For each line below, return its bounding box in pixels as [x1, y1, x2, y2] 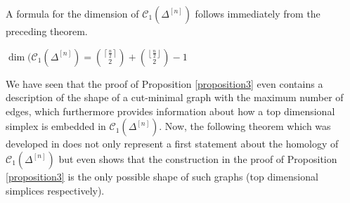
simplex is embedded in [6, 119, 106, 133]
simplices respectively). [6, 183, 105, 197]
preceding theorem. [6, 24, 88, 38]
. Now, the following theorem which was [159, 119, 331, 133]
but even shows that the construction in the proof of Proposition [58, 151, 337, 166]
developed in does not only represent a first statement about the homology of [6, 136, 339, 151]
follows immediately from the [195, 6, 320, 20]
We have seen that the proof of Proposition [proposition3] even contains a [6, 76, 323, 91]
